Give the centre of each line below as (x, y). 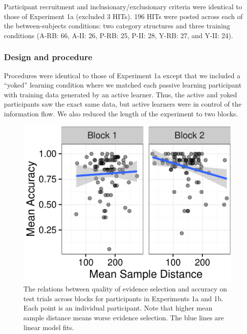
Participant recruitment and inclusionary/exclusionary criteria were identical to (123, 6)
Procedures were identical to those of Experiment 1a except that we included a (122, 75)
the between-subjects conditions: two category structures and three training (117, 26)
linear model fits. (49, 327)
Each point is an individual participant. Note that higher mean (118, 308)
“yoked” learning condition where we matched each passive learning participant (123, 85)
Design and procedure (48, 57)
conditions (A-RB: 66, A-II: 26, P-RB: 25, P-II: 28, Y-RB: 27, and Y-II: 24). (119, 35)
